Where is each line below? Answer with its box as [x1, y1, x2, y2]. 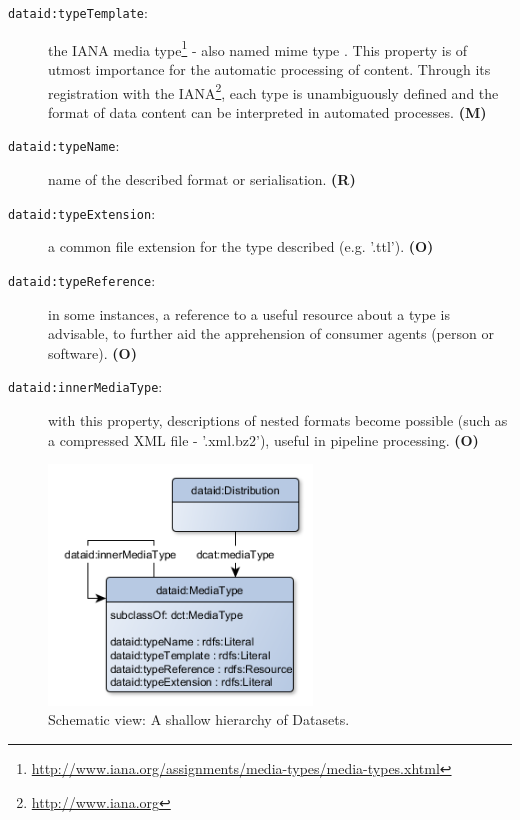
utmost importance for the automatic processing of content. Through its [48, 58, 491, 79]
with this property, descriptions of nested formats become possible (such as [48, 409, 508, 430]
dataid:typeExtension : [8, 202, 156, 223]
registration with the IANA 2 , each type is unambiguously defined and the [48, 79, 499, 103]
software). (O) [48, 342, 137, 363]
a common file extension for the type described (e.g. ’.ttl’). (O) [48, 236, 434, 257]
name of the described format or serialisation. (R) [48, 169, 356, 189]
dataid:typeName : [8, 135, 120, 156]
